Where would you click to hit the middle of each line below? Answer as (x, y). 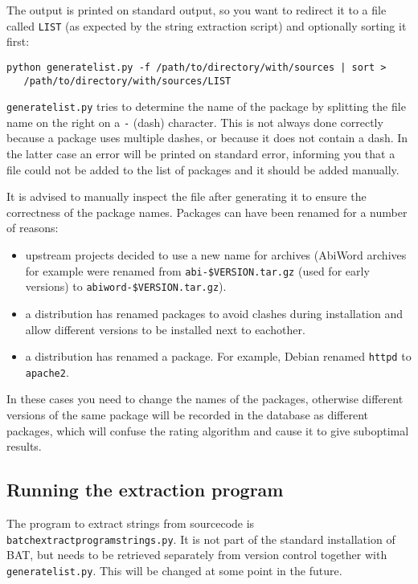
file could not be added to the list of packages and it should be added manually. (203, 169)
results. (24, 446)
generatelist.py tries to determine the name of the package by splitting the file (206, 106)
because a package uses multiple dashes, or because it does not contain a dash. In (207, 138)
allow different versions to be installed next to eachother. (165, 329)
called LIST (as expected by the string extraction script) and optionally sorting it (207, 25)
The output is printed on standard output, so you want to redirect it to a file (197, 10)
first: (18, 41)
